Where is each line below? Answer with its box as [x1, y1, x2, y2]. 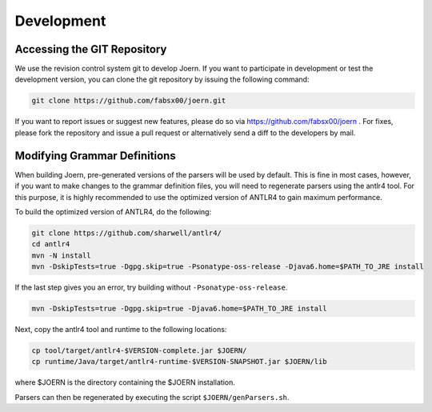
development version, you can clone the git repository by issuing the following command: [14, 74, 310, 84]
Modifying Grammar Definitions [14, 149, 176, 162]
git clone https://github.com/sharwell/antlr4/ [31, 228, 222, 238]
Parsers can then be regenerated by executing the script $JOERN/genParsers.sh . [14, 392, 290, 402]
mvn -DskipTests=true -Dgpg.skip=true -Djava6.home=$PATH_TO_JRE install [31, 304, 327, 314]
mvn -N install [31, 250, 91, 260]
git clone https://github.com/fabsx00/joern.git [31, 96, 226, 106]
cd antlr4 [31, 240, 70, 249]
